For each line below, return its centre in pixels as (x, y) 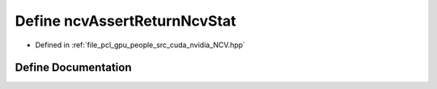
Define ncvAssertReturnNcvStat (125, 21)
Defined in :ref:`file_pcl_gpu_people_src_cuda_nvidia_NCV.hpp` (140, 45)
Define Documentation (73, 68)
